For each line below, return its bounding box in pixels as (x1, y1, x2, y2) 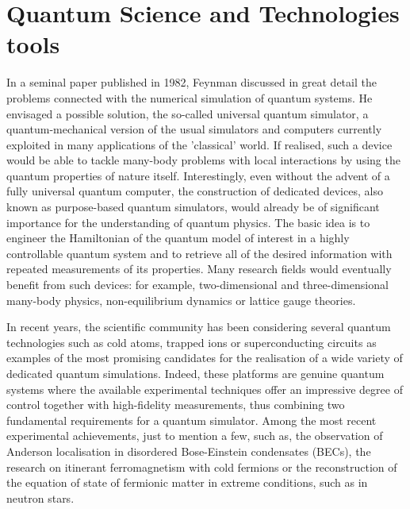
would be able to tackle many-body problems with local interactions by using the (6, 152, 400, 168)
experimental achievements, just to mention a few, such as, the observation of (6, 427, 383, 444)
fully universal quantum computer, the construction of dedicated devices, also (6, 183, 383, 199)
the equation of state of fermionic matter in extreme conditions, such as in (6, 474, 368, 491)
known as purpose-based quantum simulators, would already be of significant (6, 199, 380, 215)
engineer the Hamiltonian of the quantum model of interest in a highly (6, 229, 350, 246)
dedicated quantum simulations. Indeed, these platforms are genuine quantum (6, 365, 385, 381)
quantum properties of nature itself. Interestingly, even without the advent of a (6, 167, 390, 183)
